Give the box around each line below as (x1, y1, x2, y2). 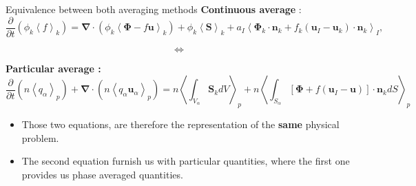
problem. (21, 130, 59, 145)
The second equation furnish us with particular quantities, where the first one (21, 154, 350, 168)
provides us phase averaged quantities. (21, 167, 183, 182)
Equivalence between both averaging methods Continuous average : (6, 2, 302, 16)
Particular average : (6, 61, 101, 75)
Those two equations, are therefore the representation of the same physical (21, 117, 340, 132)
